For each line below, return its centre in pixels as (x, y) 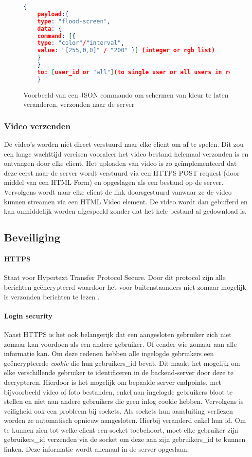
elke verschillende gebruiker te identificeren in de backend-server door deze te (119, 372)
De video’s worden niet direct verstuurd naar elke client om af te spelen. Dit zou (124, 144)
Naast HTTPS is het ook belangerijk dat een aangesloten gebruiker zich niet (118, 334)
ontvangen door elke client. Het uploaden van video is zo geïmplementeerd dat (120, 163)
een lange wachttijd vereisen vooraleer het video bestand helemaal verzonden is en (126, 153)
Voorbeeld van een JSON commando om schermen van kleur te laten (126, 94)
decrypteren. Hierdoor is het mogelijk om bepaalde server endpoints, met (113, 382)
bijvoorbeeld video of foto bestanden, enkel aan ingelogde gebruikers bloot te (118, 391)
